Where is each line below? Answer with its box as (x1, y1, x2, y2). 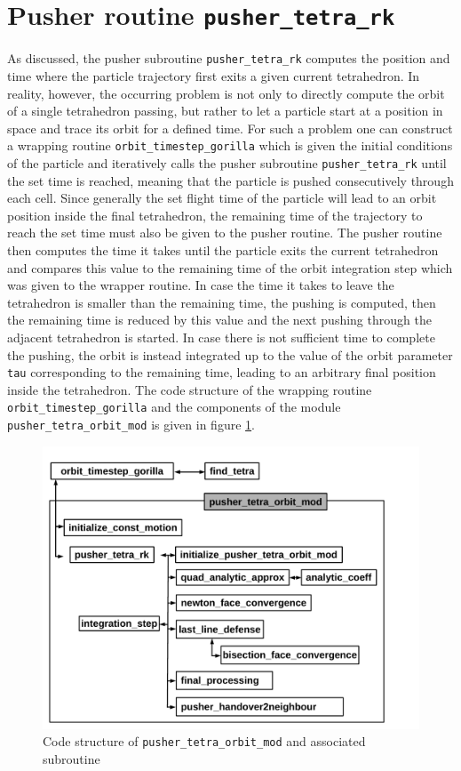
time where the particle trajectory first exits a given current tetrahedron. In (7, 66, 420, 84)
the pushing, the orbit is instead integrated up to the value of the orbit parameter (7, 345, 453, 364)
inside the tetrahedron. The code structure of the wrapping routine (7, 380, 372, 398)
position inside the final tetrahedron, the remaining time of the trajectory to (7, 205, 423, 224)
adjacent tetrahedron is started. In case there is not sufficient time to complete (7, 327, 435, 346)
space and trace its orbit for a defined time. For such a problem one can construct (7, 118, 453, 137)
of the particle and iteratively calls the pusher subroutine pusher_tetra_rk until (7, 153, 447, 172)
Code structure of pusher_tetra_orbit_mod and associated (43, 732, 366, 751)
